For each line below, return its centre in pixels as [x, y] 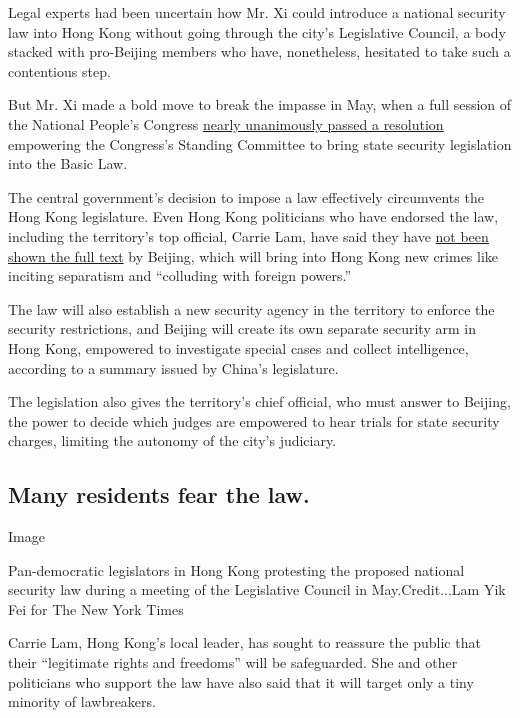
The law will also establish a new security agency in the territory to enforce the [251, 308]
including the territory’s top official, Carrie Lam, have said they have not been [248, 235]
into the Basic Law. [68, 163]
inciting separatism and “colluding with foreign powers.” [179, 275]
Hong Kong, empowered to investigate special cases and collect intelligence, [238, 347]
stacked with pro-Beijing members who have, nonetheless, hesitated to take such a [259, 51]
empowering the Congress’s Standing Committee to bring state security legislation [260, 143]
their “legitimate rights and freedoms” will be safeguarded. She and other [233, 662]
